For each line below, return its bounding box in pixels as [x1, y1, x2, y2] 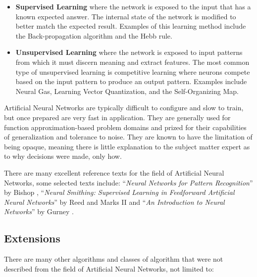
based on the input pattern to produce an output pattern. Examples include [15, 76, 247, 87]
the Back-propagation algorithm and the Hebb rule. [15, 30, 172, 41]
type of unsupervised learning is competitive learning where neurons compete [15, 66, 250, 77]
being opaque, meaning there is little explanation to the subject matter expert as [4, 141, 250, 151]
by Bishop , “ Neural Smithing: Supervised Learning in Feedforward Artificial [4, 187, 235, 197]
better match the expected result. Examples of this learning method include [15, 21, 246, 31]
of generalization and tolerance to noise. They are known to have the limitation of [4, 132, 253, 142]
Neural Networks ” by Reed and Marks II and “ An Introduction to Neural [4, 196, 225, 207]
